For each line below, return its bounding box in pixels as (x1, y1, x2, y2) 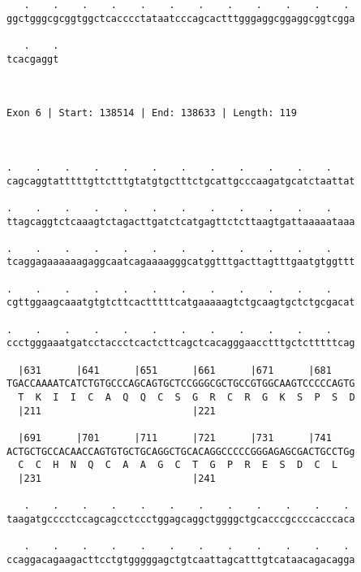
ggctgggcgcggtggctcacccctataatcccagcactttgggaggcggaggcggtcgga (6, 12, 355, 24)
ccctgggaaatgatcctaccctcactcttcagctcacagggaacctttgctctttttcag (6, 337, 355, 349)
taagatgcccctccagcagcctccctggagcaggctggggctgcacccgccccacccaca (6, 513, 355, 525)
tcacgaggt (6, 53, 59, 65)
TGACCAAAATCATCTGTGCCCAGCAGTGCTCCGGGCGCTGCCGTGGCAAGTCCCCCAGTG (6, 378, 355, 390)
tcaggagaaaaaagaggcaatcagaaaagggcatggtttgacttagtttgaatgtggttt (6, 256, 355, 268)
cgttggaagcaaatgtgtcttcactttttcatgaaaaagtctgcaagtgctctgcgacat (6, 297, 355, 309)
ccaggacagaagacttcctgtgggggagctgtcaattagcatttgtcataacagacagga (6, 553, 355, 565)
